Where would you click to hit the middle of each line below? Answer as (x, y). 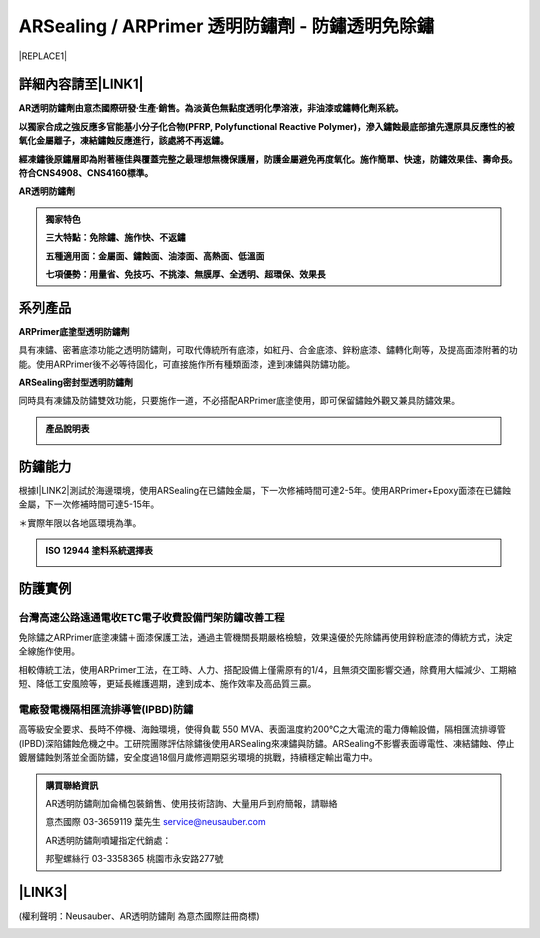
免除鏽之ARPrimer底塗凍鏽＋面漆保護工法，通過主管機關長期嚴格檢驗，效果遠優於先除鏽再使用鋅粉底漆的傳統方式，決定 (266, 637)
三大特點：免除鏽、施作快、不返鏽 (115, 237)
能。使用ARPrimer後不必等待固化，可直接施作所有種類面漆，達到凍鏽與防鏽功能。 (187, 364)
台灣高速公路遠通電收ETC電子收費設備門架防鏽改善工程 (151, 617)
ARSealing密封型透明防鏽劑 (76, 382)
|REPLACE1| (43, 56)
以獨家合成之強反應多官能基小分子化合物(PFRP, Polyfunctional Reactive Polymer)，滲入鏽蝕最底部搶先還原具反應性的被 (266, 126)
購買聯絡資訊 (72, 785)
